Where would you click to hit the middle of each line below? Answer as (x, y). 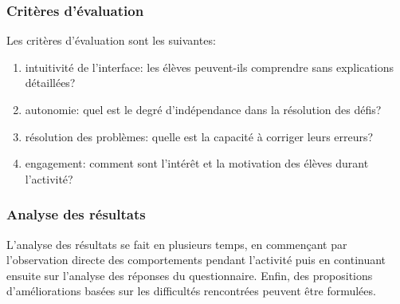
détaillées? (50, 83)
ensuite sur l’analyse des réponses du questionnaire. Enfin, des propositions (190, 275)
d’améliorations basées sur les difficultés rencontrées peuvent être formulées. (191, 291)
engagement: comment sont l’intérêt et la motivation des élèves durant (197, 163)
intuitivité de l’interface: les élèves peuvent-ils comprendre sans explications (209, 67)
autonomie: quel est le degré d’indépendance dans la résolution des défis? (203, 109)
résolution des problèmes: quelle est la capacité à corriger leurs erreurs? (199, 136)
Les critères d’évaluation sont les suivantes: (111, 40)
